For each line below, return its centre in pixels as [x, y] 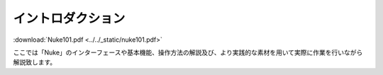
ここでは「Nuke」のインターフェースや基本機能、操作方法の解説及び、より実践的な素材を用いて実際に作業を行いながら [188, 52]
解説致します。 [35, 62]
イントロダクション [69, 18]
